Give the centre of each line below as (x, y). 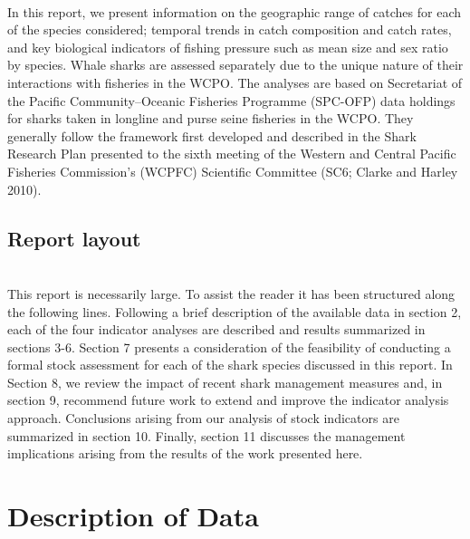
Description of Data (133, 516)
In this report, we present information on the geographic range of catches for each (234, 11)
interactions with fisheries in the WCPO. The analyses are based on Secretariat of (235, 82)
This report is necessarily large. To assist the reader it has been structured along (231, 293)
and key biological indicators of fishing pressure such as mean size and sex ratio (228, 47)
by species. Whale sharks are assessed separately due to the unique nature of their (235, 65)
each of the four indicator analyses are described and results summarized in (216, 329)
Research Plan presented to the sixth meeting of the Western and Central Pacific (232, 154)
